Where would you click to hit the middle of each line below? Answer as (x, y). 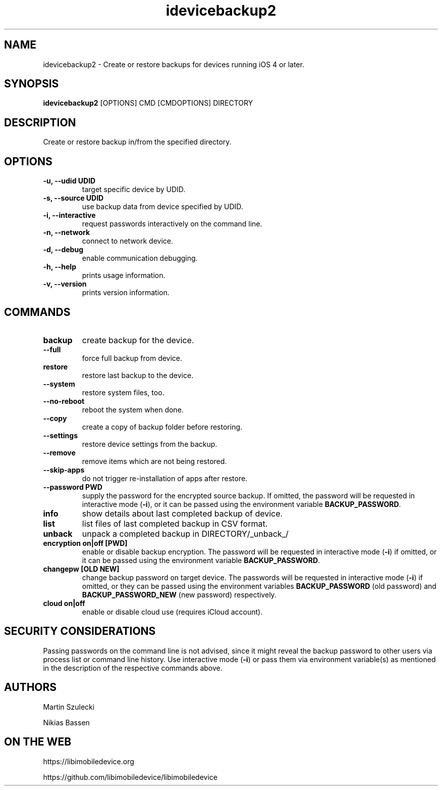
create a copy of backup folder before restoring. (162, 427)
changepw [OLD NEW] (81, 569)
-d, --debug (63, 250)
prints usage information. (124, 275)
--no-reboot (64, 401)
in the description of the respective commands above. (133, 668)
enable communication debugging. (140, 258)
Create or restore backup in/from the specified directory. (137, 142)
